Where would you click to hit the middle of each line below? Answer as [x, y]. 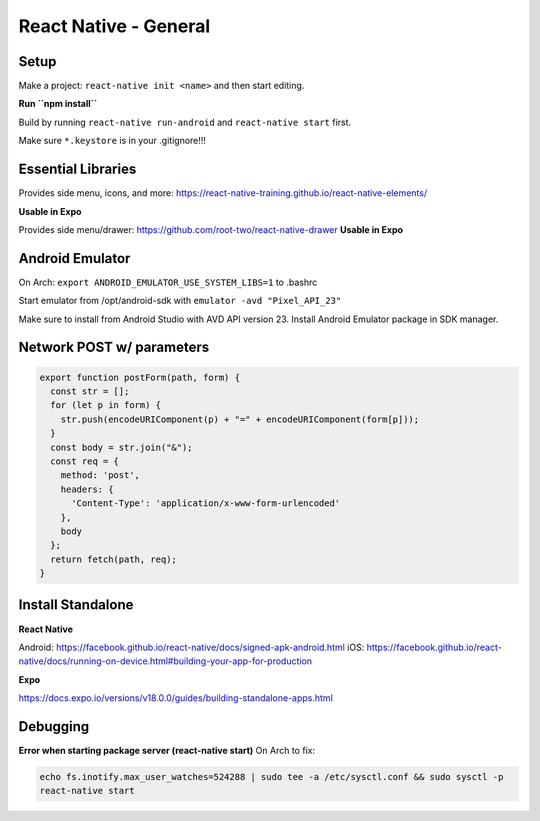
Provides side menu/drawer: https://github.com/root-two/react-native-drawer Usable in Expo [211, 229]
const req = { [85, 461]
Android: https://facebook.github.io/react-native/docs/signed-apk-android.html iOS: [191, 647]
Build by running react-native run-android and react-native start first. [185, 122]
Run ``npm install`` [58, 104]
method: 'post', [100, 475]
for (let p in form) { [106, 405]
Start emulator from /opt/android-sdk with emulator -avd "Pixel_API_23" [180, 301]
